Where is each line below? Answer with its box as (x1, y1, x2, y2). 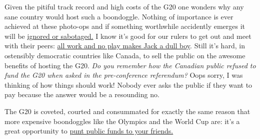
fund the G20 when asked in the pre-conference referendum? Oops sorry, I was (4, 70, 243, 80)
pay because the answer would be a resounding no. (4, 89, 159, 100)
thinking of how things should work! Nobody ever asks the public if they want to (4, 79, 252, 90)
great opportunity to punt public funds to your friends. (4, 126, 173, 136)
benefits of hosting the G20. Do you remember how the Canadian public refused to (4, 60, 256, 70)
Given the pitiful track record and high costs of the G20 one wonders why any (4, 1, 244, 11)
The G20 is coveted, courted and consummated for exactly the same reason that (4, 106, 250, 116)
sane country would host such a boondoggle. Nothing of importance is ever (4, 11, 233, 21)
